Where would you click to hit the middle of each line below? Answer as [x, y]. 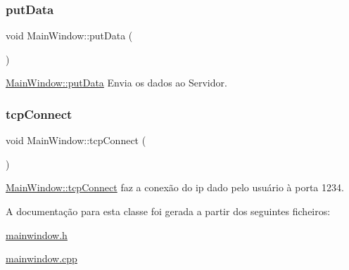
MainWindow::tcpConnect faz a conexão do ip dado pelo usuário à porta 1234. [175, 187]
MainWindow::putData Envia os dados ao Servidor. [116, 83]
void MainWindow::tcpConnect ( [76, 140]
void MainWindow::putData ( [69, 36]
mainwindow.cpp [42, 258]
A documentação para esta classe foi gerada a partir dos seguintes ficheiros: [168, 211]
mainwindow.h [37, 234]
